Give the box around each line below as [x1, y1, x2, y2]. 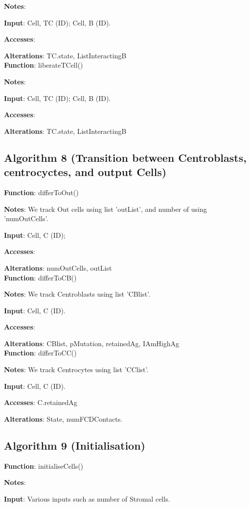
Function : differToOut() [4, 187, 79, 197]
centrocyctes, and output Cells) [4, 164, 167, 179]
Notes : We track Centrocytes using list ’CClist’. [4, 364, 149, 375]
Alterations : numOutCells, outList [4, 262, 112, 273]
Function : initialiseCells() [4, 460, 84, 471]
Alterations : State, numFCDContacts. [4, 413, 123, 424]
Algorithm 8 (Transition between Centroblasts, [4, 150, 247, 165]
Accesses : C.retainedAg [4, 397, 77, 407]
